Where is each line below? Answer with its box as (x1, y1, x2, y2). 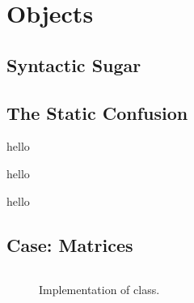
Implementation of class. (39, 281, 160, 298)
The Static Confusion (6, 100, 188, 125)
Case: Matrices (6, 232, 133, 257)
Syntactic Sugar (6, 52, 141, 77)
